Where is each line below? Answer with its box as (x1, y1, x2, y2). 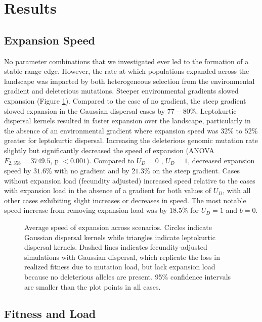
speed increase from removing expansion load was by (4, 205, 167, 215)
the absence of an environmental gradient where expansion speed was (4, 125, 219, 135)
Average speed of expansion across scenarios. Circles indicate (24, 221, 212, 232)
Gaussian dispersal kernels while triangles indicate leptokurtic (24, 232, 215, 242)
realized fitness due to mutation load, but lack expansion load (24, 261, 215, 272)
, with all (223, 185, 251, 196)
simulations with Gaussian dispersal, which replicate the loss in (24, 251, 220, 262)
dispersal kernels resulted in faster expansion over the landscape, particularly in (4, 115, 251, 126)
